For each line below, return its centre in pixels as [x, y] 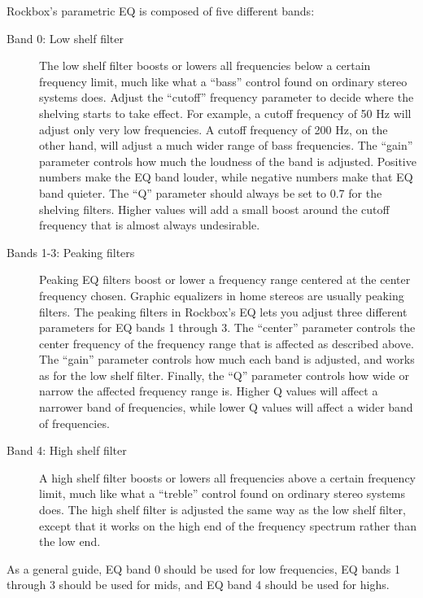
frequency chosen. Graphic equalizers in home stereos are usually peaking [222, 295]
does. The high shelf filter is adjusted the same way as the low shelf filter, [222, 510]
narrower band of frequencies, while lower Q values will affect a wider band [226, 407]
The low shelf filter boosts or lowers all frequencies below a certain [205, 65]
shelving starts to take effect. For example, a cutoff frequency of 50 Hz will [225, 113]
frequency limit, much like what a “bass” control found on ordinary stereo [223, 81]
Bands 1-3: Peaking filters [71, 252]
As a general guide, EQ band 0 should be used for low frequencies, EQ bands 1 [203, 568]
